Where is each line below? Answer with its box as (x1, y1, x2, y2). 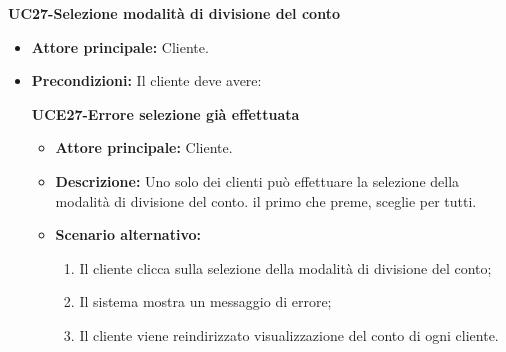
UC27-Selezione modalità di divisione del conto (8, 3, 340, 23)
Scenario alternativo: (55, 224, 201, 245)
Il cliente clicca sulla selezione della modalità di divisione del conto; (79, 257, 492, 278)
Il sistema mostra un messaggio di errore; (79, 291, 332, 312)
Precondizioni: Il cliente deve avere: (31, 70, 262, 91)
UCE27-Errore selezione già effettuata (31, 103, 300, 124)
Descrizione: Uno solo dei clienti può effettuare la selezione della (55, 170, 460, 191)
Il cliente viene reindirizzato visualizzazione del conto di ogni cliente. (79, 324, 499, 345)
